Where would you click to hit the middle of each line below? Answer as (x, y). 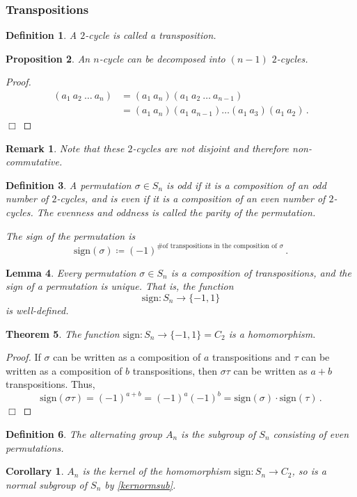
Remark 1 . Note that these (65, 148)
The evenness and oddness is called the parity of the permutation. (176, 212)
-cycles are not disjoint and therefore (211, 148)
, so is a (309, 471)
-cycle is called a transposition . (151, 35)
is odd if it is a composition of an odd (246, 185)
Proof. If (23, 357)
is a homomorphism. (272, 333)
